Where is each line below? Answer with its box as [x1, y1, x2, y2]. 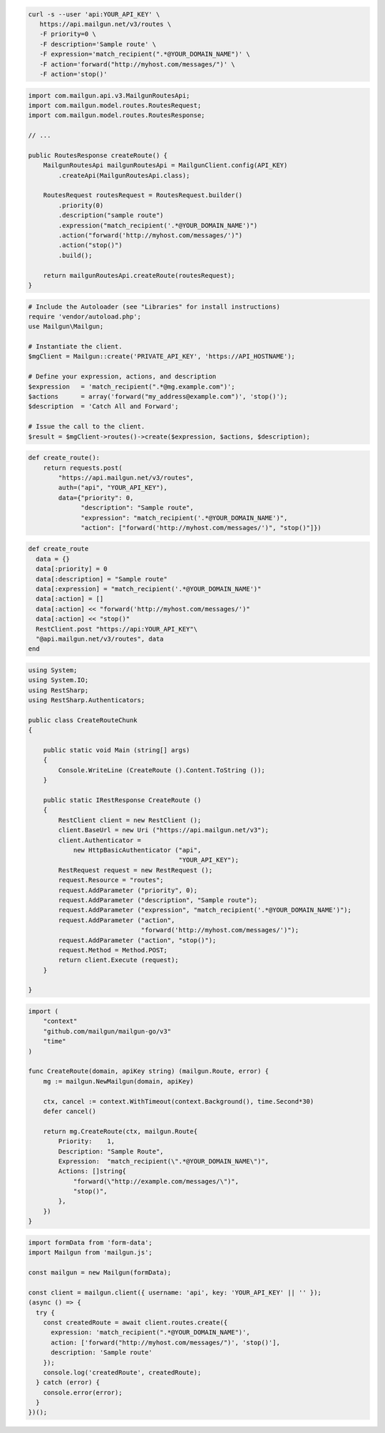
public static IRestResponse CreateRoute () [43, 797, 202, 804]
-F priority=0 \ [39, 30, 96, 39]
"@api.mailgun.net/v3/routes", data [36, 635, 164, 643]
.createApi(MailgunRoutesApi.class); [58, 171, 190, 179]
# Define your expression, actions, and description [28, 372, 217, 381]
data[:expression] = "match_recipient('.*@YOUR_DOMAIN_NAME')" [36, 585, 262, 593]
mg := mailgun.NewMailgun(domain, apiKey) [43, 1077, 194, 1085]
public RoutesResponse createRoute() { [28, 151, 168, 159]
